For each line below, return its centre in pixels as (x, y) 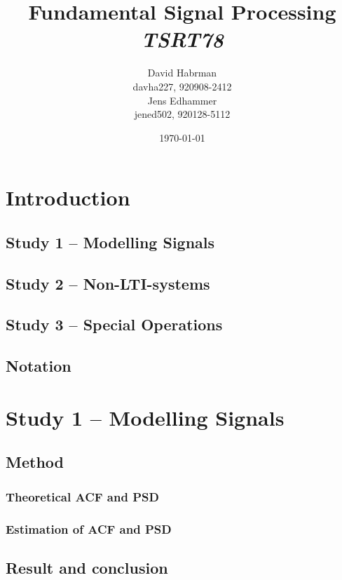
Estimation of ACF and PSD (89, 528)
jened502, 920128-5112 (182, 114)
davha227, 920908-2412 (182, 86)
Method (35, 462)
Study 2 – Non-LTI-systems (108, 283)
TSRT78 (182, 39)
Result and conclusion (87, 567)
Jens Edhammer (182, 100)
